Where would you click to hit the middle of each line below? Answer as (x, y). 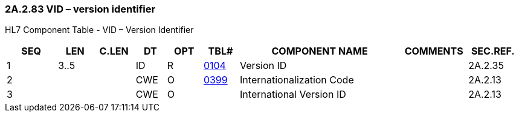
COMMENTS (434, 51)
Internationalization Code (297, 80)
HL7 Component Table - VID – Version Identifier (99, 30)
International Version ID (293, 94)
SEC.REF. (493, 51)
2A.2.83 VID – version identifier (80, 9)
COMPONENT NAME (320, 51)
